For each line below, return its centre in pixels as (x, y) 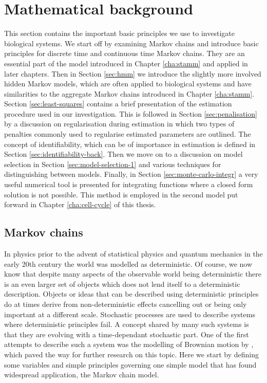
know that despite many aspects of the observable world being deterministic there (133, 274)
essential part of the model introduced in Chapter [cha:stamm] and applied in (126, 63)
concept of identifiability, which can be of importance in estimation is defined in (130, 144)
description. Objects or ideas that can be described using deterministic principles (131, 294)
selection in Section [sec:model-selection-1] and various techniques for (113, 164)
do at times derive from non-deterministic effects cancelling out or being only (126, 304)
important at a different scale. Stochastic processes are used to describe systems (130, 314)
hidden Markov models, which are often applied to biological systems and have (128, 84)
